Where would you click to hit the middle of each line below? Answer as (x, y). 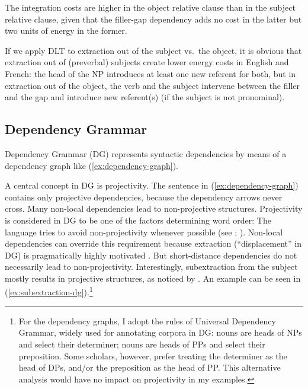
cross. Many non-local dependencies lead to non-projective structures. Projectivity (154, 208)
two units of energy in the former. (66, 31)
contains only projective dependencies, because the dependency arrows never (144, 197)
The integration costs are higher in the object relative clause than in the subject (150, 7)
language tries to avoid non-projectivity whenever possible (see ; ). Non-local (144, 232)
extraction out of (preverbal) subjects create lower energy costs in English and (147, 62)
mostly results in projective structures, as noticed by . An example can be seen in (153, 278)
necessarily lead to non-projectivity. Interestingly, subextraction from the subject (151, 267)
